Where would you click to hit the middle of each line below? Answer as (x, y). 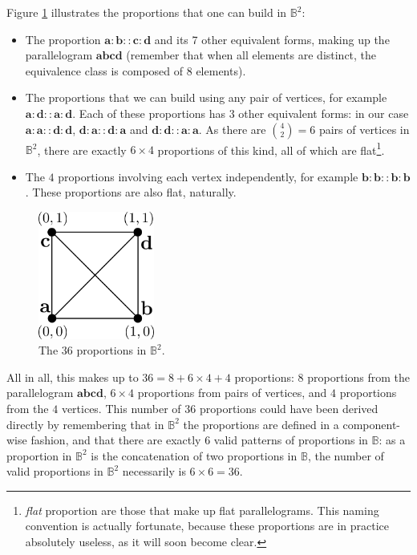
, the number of (346, 455)
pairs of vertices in (364, 129)
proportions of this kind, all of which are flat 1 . (271, 148)
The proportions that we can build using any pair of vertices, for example (206, 97)
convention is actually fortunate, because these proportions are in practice (207, 526)
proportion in (39, 455)
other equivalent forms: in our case (324, 113)
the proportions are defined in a (261, 424)
